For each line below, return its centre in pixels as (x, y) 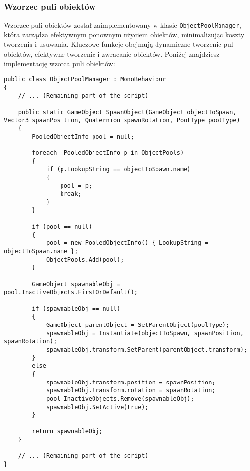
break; (71, 194)
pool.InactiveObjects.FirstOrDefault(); (71, 292)
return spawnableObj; (67, 431)
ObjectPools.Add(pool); (85, 259)
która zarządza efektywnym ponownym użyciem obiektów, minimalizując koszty (124, 34)
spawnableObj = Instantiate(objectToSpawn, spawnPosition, (145, 333)
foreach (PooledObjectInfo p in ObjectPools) (108, 153)
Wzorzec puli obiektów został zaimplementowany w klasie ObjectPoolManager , (123, 25)
